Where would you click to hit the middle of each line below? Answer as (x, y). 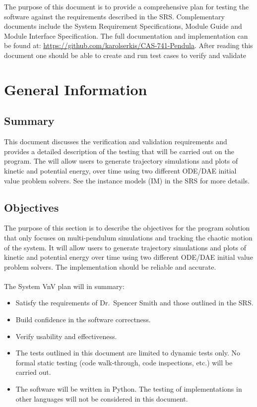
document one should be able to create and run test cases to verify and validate (125, 55)
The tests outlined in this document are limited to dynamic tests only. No (128, 353)
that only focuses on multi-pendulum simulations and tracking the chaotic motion (128, 237)
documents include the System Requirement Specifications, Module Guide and (123, 26)
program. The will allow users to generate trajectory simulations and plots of (121, 161)
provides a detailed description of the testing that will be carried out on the (119, 151)
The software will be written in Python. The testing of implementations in (129, 389)
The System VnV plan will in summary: (64, 286)
